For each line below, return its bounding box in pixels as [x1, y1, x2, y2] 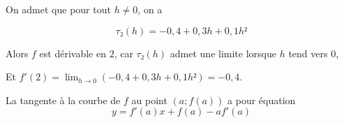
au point [131, 92, 167, 107]
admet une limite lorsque [170, 45, 276, 60]
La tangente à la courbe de [6, 92, 121, 107]
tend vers [288, 45, 328, 60]
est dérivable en [39, 45, 106, 60]
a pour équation [227, 92, 296, 107]
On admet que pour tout [6, 2, 111, 16]
